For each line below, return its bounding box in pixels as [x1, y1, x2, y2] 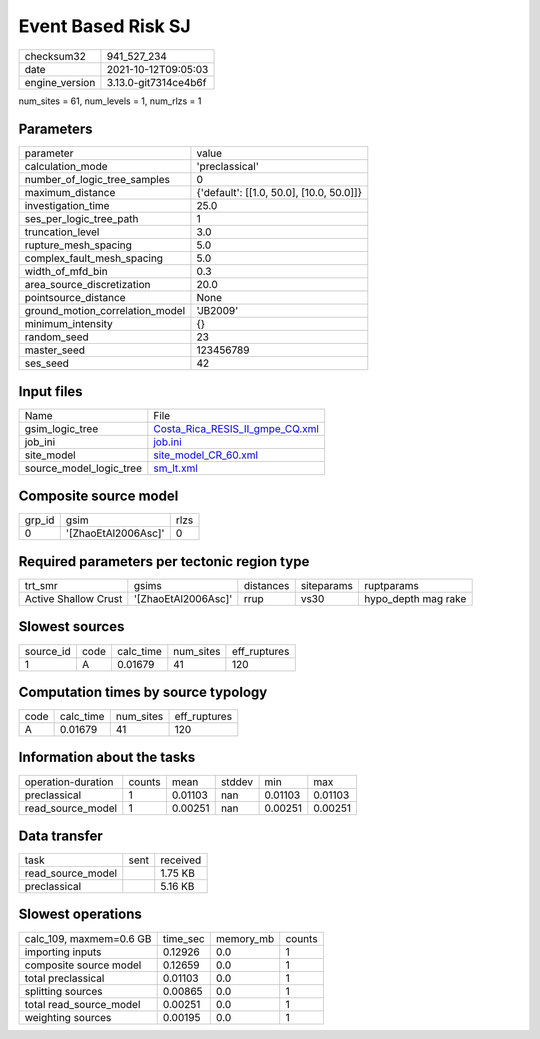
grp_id [24, 513, 55, 527]
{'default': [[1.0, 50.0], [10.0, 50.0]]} [196, 186, 363, 200]
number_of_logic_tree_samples [24, 173, 170, 187]
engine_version [24, 75, 96, 89]
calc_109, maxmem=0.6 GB [24, 931, 152, 945]
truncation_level [24, 225, 100, 239]
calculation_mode [24, 160, 109, 174]
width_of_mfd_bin [24, 265, 109, 279]
